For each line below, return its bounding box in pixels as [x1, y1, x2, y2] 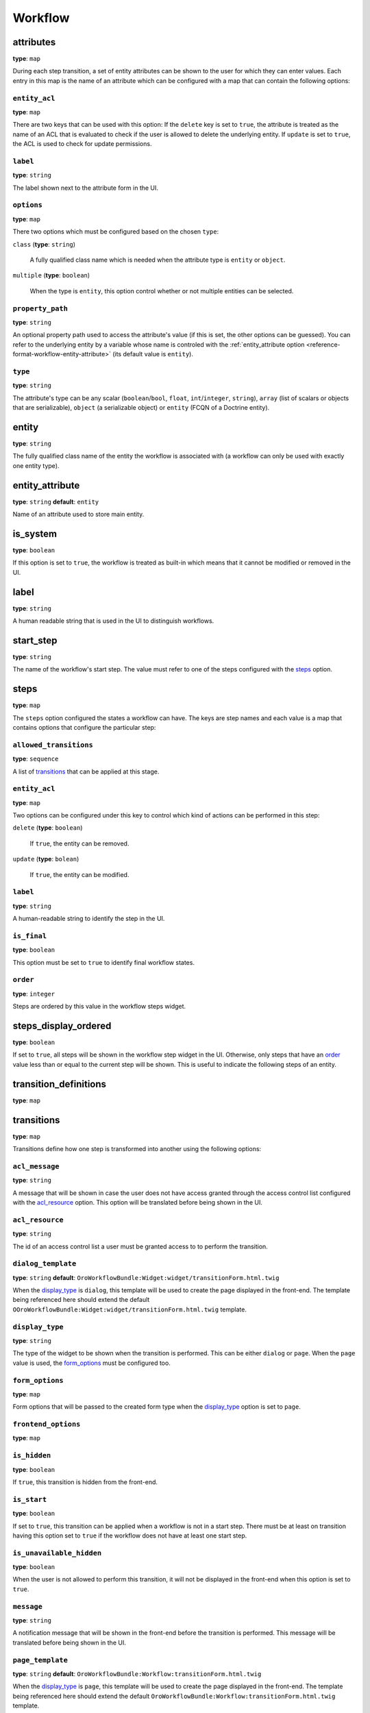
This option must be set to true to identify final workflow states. [12, 958, 195, 966]
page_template [12, 1655, 69, 1664]
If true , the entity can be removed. [29, 839, 129, 848]
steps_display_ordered [12, 1020, 112, 1031]
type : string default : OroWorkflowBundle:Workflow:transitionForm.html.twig [12, 1669, 262, 1678]
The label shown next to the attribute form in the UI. [12, 184, 159, 192]
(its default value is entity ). [112, 350, 193, 358]
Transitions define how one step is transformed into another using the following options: [12, 1145, 262, 1153]
